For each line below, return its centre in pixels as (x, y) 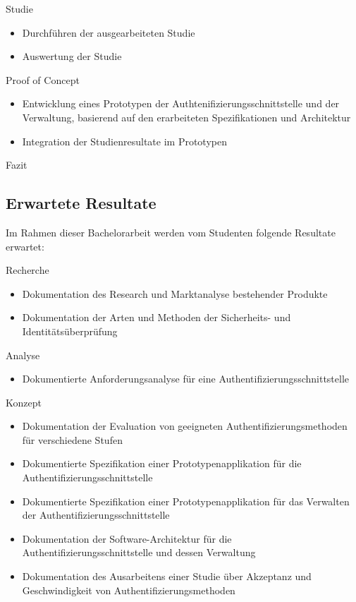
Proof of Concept (43, 79)
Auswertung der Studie (72, 56)
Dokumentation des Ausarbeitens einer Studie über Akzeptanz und (167, 576)
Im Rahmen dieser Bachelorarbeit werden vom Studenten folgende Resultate (171, 232)
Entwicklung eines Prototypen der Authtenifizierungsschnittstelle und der (181, 103)
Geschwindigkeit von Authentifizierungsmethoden (129, 590)
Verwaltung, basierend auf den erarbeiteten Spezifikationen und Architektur (186, 117)
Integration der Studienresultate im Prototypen (124, 141)
